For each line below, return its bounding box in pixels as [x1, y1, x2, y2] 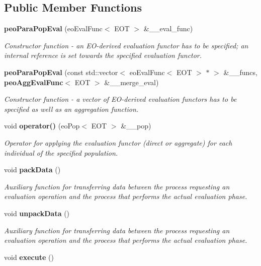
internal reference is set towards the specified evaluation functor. [4, 50, 202, 60]
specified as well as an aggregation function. [4, 103, 139, 114]
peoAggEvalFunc [4, 77, 63, 87]
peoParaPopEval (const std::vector [4, 66, 118, 77]
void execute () [4, 251, 54, 262]
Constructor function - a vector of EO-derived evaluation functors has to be [4, 94, 237, 104]
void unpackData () [4, 208, 70, 218]
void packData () [4, 164, 61, 175]
